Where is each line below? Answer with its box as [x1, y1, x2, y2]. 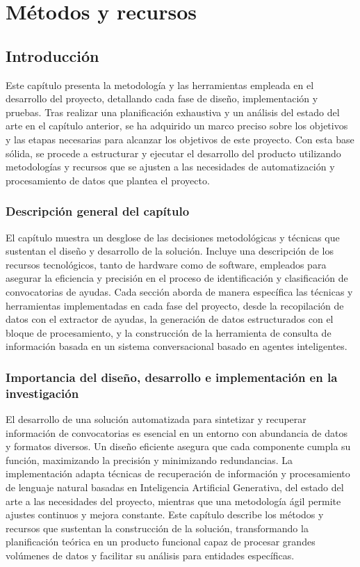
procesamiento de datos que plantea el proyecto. [6, 173, 210, 187]
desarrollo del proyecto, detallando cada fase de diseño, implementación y [6, 91, 318, 106]
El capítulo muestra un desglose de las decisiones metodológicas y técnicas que [6, 230, 340, 244]
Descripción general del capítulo [6, 202, 190, 220]
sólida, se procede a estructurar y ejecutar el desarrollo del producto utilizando [6, 145, 341, 160]
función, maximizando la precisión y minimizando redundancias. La [6, 452, 293, 467]
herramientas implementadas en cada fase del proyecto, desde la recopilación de [6, 298, 344, 312]
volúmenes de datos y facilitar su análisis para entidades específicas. [6, 548, 295, 562]
